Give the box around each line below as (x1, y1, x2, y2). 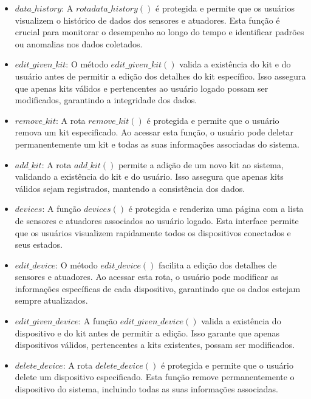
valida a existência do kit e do (179, 58, 291, 70)
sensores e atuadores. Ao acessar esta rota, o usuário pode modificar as (15, 270, 279, 283)
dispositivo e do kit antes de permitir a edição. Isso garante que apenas (15, 326, 280, 339)
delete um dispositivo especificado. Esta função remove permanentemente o (15, 370, 295, 383)
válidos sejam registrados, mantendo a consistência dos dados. (15, 182, 245, 194)
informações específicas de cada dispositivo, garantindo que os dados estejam (15, 282, 301, 295)
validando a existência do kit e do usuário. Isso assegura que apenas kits (15, 170, 284, 183)
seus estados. (15, 238, 63, 251)
